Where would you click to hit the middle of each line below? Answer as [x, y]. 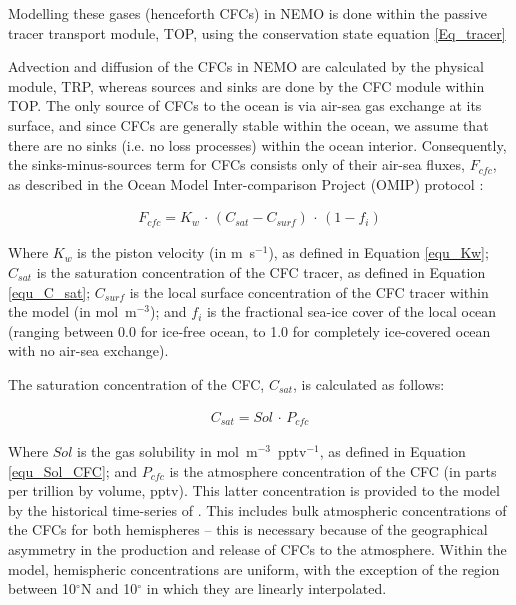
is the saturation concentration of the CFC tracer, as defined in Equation [261, 271]
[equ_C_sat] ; [49, 291]
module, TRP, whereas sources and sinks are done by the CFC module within [246, 85]
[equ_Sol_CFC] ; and [72, 470]
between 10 [42, 588]
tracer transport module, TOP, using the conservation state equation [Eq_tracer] [257, 32]
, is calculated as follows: [369, 383]
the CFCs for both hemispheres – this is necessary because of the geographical [248, 529]
